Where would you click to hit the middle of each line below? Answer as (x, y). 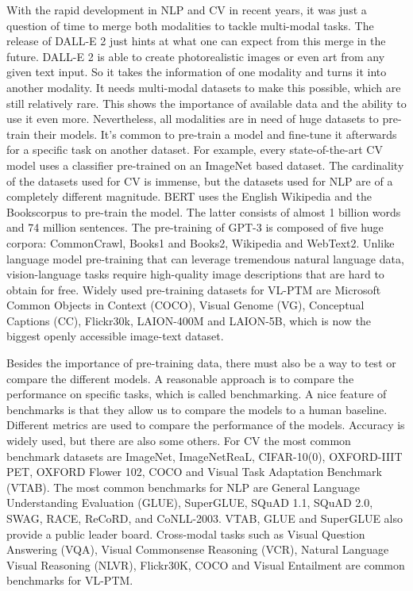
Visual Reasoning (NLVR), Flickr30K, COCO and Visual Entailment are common (206, 564)
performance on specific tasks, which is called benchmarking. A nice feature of (197, 394)
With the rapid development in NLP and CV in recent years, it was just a (187, 10)
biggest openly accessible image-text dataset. (115, 336)
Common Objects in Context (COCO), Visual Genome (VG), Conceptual (185, 305)
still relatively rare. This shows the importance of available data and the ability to (206, 103)
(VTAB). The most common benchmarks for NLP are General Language (183, 487)
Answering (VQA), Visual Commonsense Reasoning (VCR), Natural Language (198, 549)
